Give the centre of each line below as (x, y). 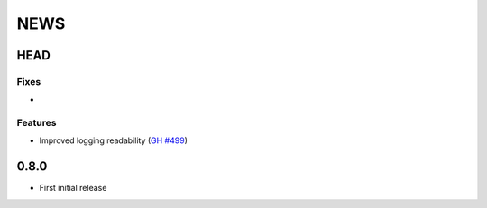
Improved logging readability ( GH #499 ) (114, 140)
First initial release (73, 188)
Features (37, 123)
